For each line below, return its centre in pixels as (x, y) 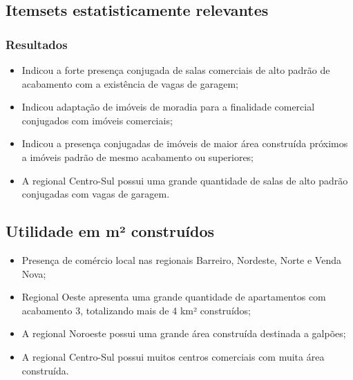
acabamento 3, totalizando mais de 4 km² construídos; (136, 310)
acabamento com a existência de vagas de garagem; (130, 83)
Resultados (37, 44)
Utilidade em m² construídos (110, 231)
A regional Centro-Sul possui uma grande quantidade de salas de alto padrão (185, 180)
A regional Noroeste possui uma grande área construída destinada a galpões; (184, 333)
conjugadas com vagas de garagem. (96, 194)
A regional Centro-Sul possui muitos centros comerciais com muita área (173, 356)
